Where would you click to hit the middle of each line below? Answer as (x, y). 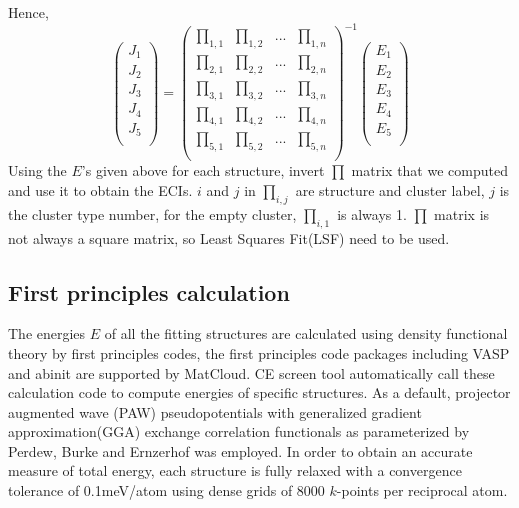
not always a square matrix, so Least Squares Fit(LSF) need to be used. (229, 237)
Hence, (28, 12)
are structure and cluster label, (390, 189)
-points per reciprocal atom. (422, 490)
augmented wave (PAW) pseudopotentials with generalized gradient (215, 411)
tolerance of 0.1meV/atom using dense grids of (150, 490)
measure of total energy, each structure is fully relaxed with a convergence (235, 470)
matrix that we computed (429, 170)
